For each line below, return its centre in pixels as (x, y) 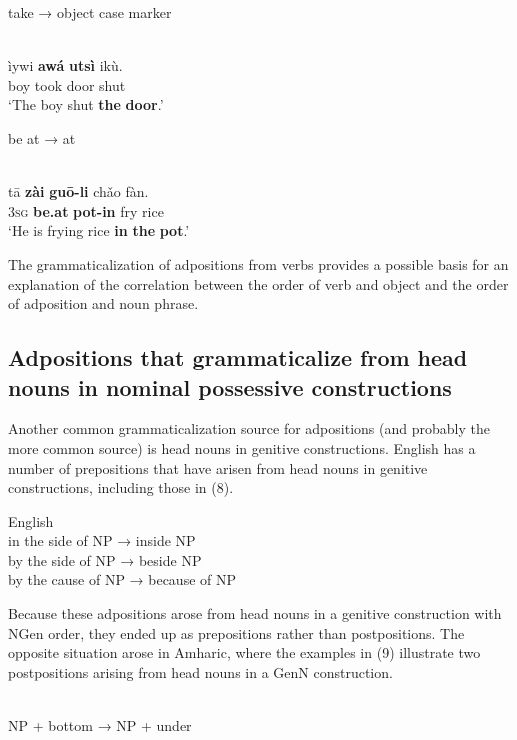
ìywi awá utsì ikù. (65, 65)
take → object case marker (90, 12)
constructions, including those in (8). (121, 487)
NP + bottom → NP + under (100, 725)
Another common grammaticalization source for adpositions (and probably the (249, 428)
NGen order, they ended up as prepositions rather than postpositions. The (236, 632)
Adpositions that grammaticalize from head (238, 357)
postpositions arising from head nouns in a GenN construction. (200, 671)
